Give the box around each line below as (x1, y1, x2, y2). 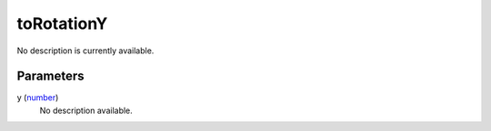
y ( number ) (16, 92, 59, 103)
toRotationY (16, 14, 108, 33)
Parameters (16, 69, 85, 84)
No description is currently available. (16, 45, 155, 56)
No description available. (39, 105, 134, 116)
